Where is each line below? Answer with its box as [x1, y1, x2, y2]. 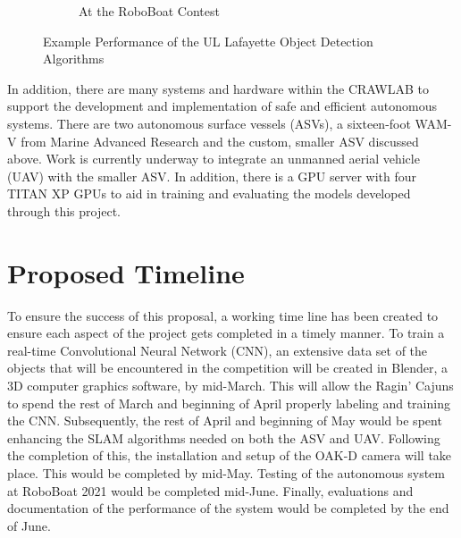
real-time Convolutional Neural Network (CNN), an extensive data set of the [7, 340, 428, 359]
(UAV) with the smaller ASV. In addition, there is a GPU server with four [7, 166, 417, 185]
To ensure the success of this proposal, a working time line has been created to [7, 306, 439, 324]
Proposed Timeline [7, 254, 245, 290]
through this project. [7, 201, 121, 220]
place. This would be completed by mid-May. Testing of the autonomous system [7, 464, 445, 482]
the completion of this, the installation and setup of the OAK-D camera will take [7, 446, 452, 465]
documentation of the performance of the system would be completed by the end [7, 499, 449, 517]
